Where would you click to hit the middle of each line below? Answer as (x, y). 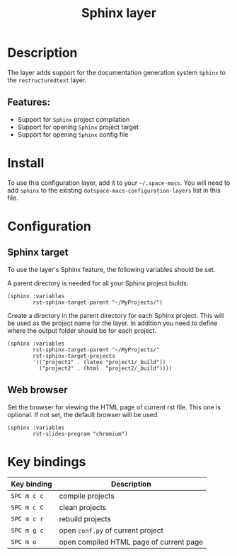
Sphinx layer (119, 13)
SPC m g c (27, 531)
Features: (29, 102)
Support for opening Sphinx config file (73, 134)
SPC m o (24, 542)
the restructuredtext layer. (47, 80)
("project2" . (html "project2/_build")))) (105, 368)
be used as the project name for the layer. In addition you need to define (112, 323)
